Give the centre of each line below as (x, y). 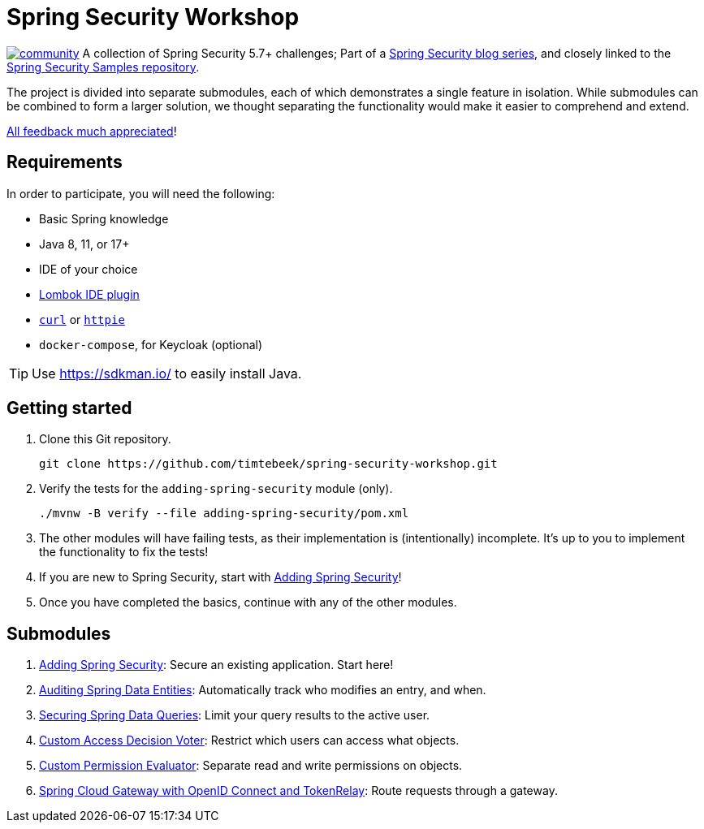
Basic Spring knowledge (104, 218)
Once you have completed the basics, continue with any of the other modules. (248, 602)
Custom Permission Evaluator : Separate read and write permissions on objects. (251, 766)
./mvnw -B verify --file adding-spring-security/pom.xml (224, 514)
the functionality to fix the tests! (124, 552)
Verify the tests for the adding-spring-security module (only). (216, 489)
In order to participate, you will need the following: (141, 193)
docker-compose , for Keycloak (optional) (151, 344)
